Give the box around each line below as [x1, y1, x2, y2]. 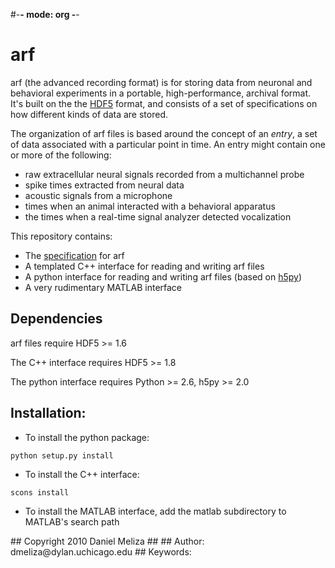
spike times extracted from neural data [24, 179, 185, 191]
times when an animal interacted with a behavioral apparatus [24, 200, 276, 212]
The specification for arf [24, 249, 125, 261]
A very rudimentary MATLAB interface [24, 281, 183, 293]
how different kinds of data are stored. [10, 108, 169, 120]
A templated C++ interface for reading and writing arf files [24, 260, 265, 272]
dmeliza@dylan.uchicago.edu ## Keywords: [10, 545, 192, 558]
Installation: [10, 405, 87, 422]
